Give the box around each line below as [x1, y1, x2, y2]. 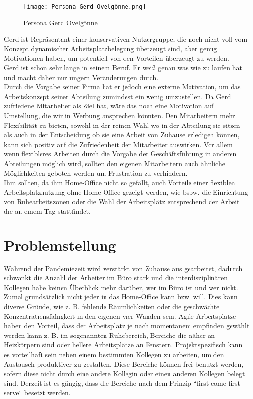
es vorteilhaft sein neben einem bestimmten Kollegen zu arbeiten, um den [4, 349, 224, 359]
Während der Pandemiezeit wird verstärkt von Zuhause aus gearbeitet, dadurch [4, 263, 243, 273]
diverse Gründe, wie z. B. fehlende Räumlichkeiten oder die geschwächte [4, 301, 220, 312]
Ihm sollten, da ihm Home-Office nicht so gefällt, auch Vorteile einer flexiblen [4, 177, 235, 188]
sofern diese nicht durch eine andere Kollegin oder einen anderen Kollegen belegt [4, 368, 245, 378]
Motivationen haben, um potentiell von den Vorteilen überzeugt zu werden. [4, 53, 229, 63]
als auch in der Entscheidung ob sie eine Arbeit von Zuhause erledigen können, [4, 129, 240, 140]
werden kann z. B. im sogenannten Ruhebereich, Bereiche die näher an [4, 330, 215, 340]
